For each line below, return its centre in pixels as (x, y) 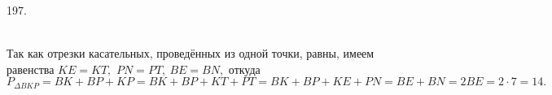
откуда (244, 69)
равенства (31, 69)
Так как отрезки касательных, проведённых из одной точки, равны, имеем (191, 53)
